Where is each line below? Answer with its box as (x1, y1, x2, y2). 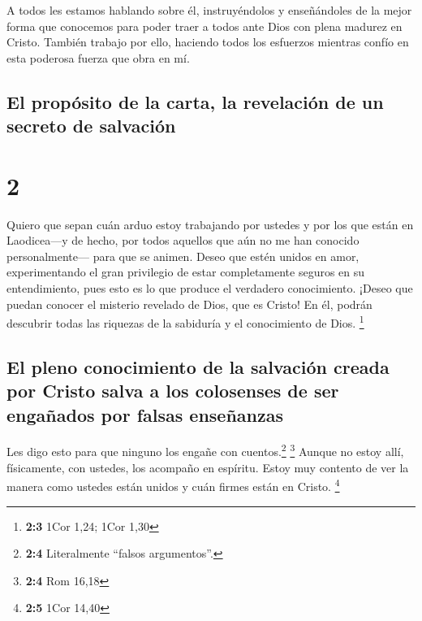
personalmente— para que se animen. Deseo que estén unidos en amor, (6, 247, 360, 264)
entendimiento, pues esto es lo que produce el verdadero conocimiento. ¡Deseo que (6, 280, 413, 297)
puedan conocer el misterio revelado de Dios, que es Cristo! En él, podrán (6, 295, 372, 312)
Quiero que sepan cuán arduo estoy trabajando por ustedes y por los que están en (6, 215, 414, 232)
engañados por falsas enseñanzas (6, 402, 284, 427)
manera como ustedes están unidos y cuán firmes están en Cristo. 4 (6, 476, 340, 494)
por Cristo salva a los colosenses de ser (6, 378, 339, 403)
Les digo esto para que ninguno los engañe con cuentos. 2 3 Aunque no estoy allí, (6, 441, 404, 460)
